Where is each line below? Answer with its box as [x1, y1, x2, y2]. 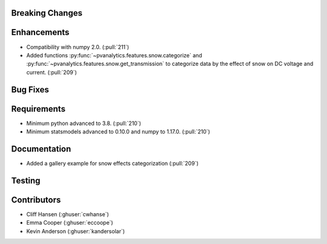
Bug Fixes [11, 85, 50, 95]
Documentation [11, 144, 71, 154]
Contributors [11, 194, 61, 205]
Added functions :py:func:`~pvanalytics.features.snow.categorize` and [26, 51, 202, 59]
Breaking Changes [11, 8, 83, 18]
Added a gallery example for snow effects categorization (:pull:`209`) [26, 159, 199, 167]
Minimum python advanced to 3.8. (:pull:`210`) [26, 120, 142, 127]
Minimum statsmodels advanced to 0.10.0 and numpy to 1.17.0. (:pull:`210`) [26, 128, 210, 135]
